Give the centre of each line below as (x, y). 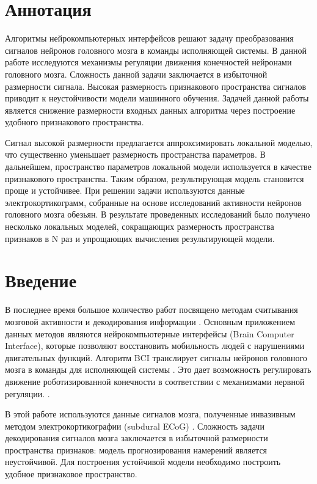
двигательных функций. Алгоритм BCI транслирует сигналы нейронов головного (156, 357)
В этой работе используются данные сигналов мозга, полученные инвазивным (150, 414)
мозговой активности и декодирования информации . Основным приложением (150, 321)
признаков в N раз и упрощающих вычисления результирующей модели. (140, 238)
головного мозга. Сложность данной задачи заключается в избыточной (136, 74)
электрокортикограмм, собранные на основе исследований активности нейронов (153, 202)
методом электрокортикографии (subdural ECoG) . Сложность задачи (135, 426)
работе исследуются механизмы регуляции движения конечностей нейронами (148, 62)
